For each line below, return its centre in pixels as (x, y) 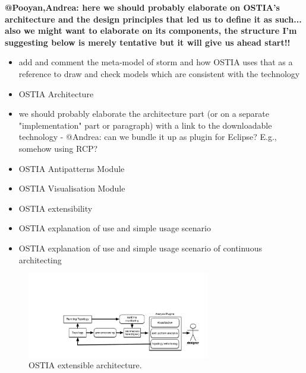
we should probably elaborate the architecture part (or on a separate (144, 114)
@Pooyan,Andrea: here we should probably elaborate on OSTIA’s (142, 7)
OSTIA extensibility (56, 208)
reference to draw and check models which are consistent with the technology (159, 73)
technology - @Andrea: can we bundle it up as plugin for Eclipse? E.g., (148, 137)
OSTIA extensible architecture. (85, 365)
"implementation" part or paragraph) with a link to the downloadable (145, 125)
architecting (40, 259)
